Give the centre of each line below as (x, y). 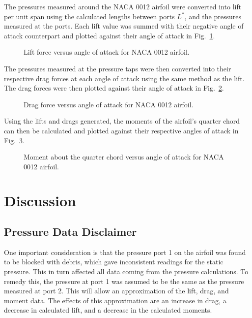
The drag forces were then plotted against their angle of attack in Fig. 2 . (114, 88)
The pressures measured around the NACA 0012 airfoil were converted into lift (123, 6)
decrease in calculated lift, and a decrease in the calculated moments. (108, 310)
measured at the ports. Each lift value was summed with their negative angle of (124, 26)
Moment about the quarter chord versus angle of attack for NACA (124, 157)
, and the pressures (213, 16)
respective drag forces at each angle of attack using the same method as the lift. (124, 78)
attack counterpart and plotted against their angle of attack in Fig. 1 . (110, 35)
